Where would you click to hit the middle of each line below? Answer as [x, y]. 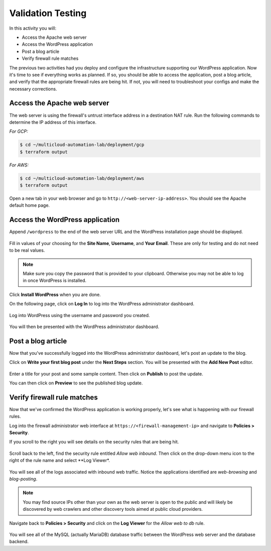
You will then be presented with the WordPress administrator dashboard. [84, 327]
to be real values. [27, 250]
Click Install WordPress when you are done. [55, 294]
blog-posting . [23, 479]
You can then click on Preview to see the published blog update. [76, 383]
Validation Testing [48, 13]
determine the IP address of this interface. [53, 122]
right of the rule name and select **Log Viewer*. [60, 460]
